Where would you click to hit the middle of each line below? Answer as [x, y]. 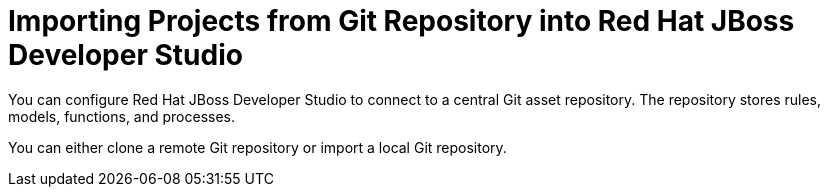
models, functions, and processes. [122, 116]
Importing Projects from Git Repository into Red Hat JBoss [401, 21]
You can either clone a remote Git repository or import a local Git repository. [257, 147]
